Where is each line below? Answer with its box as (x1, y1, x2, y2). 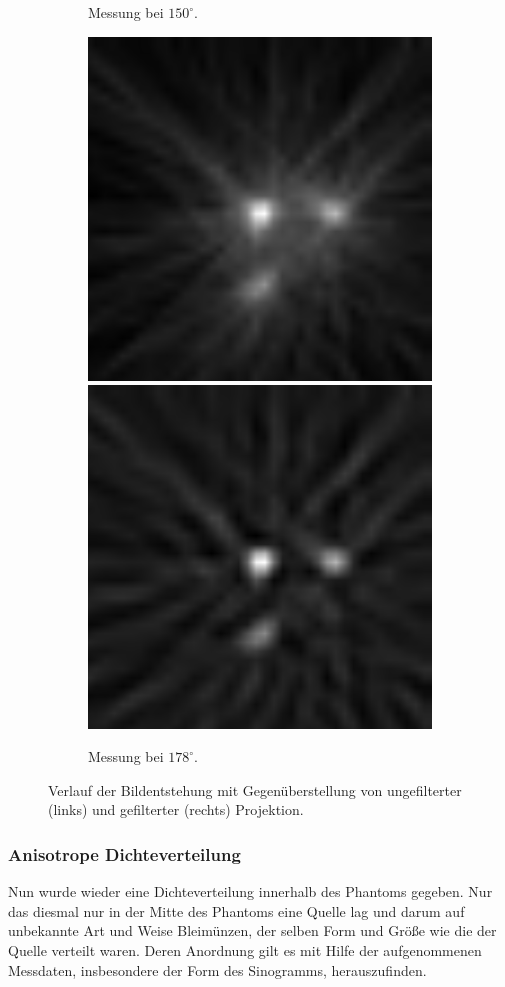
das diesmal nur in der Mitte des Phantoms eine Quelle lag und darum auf (8, 900, 465, 921)
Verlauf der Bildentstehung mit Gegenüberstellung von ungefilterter (48, 779, 462, 800)
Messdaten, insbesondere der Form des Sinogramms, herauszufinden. (8, 959, 427, 980)
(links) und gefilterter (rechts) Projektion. (48, 799, 304, 820)
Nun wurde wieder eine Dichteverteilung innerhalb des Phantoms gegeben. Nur (8, 881, 493, 902)
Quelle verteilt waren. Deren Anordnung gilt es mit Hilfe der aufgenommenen (8, 939, 482, 960)
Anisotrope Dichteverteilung (8, 841, 241, 866)
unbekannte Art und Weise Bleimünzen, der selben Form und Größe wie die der (8, 920, 497, 941)
